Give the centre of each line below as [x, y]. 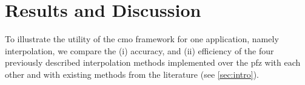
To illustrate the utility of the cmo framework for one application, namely [142, 39]
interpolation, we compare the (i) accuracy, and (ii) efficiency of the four [139, 50]
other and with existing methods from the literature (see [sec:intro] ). [132, 74]
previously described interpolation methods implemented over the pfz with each [153, 62]
